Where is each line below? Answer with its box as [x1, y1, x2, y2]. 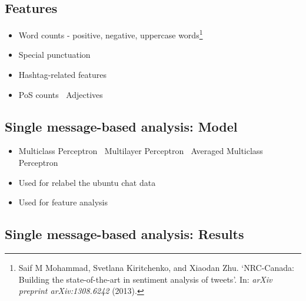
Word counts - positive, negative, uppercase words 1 [18, 27, 203, 41]
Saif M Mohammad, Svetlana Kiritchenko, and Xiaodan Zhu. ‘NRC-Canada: [18, 261, 294, 274]
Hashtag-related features [18, 68, 107, 81]
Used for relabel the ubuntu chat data [18, 176, 156, 188]
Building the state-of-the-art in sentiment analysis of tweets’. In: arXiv [18, 273, 272, 285]
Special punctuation [18, 48, 91, 61]
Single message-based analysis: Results [5, 225, 244, 243]
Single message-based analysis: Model [5, 117, 238, 135]
